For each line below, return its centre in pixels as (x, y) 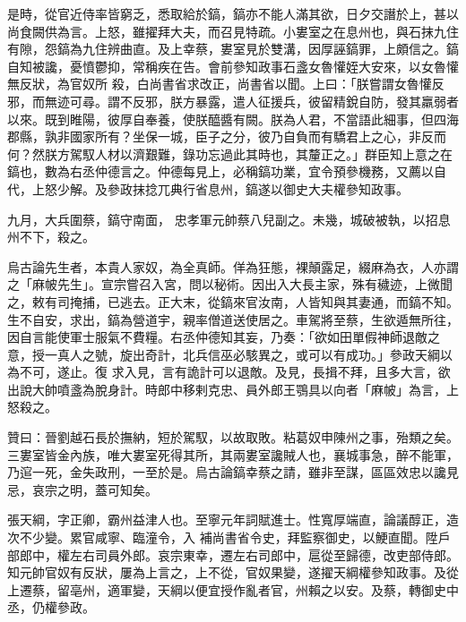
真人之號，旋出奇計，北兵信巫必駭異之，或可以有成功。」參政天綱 (248, 354)
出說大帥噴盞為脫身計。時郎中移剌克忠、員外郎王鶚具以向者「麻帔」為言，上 (233, 389)
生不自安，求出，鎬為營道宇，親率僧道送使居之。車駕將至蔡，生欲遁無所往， (233, 319)
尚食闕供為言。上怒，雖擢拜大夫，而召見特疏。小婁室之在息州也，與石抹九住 (233, 31)
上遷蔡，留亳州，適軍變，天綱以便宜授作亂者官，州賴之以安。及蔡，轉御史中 (233, 589)
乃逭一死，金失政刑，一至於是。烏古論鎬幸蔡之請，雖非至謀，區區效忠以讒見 (233, 472)
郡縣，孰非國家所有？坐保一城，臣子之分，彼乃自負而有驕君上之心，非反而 (227, 136)
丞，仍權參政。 (51, 607)
